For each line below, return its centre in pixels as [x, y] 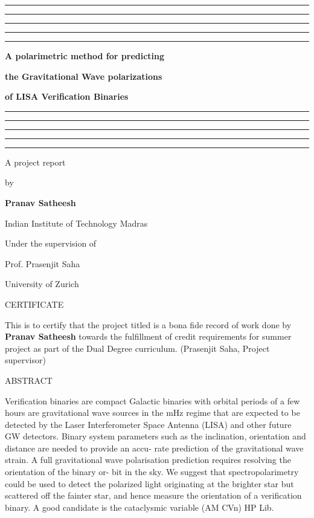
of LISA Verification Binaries [67, 96]
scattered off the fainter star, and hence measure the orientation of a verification [153, 495]
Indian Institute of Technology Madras [76, 223]
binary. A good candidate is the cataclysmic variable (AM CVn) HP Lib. [139, 507]
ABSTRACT [29, 380]
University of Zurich [42, 284]
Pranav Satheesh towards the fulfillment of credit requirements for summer [148, 336]
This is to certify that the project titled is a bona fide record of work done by [148, 324]
